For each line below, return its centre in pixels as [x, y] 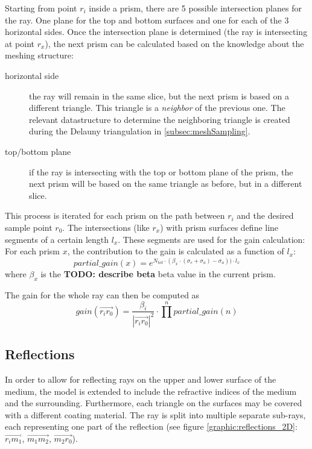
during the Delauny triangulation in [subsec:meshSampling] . [140, 131]
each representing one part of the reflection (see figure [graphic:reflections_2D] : [151, 426]
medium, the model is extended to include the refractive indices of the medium [151, 391]
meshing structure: [39, 55]
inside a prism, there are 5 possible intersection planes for [195, 8]
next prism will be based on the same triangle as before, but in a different [166, 184]
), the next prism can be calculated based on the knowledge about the [174, 43]
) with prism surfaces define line [219, 227]
